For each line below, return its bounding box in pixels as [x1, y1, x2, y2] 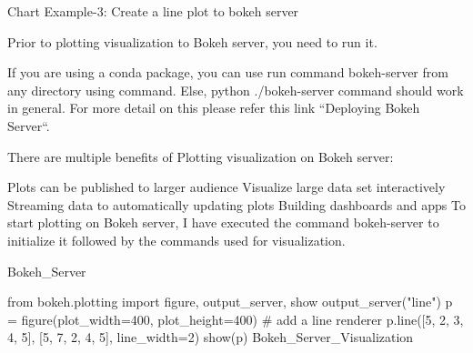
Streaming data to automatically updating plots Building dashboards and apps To [7, 195, 466, 214]
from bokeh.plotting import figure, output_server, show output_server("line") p [7, 292, 453, 311]
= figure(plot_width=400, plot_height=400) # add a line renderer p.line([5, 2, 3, [7, 309, 464, 328]
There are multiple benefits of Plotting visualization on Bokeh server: [7, 146, 394, 166]
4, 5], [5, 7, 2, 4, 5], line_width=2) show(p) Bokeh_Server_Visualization [7, 328, 414, 347]
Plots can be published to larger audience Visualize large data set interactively [7, 177, 446, 197]
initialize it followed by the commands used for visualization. [7, 230, 346, 249]
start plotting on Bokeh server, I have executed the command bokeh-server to [7, 213, 439, 232]
